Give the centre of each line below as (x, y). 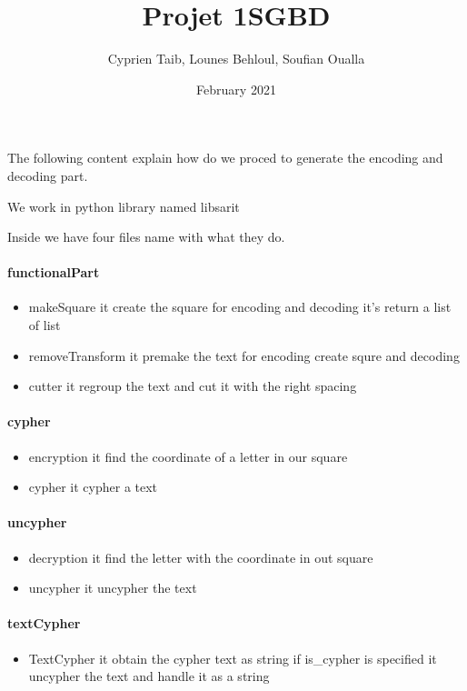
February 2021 (236, 89)
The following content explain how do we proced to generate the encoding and (225, 158)
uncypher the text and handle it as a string (149, 676)
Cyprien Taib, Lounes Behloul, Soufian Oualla (236, 59)
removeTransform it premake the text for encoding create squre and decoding (244, 355)
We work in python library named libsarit (124, 206)
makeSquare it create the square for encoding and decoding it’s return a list (240, 307)
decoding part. (48, 175)
